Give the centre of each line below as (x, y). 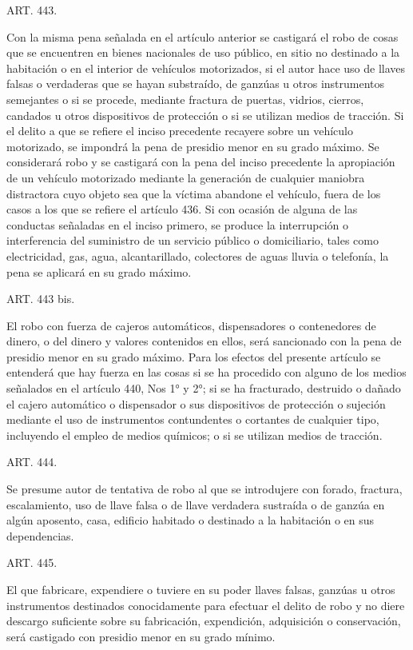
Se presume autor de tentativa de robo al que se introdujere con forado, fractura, (205, 489)
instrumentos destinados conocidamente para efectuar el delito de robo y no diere (206, 605)
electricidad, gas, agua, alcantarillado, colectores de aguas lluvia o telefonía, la (198, 255)
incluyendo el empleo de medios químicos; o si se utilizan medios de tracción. (195, 435)
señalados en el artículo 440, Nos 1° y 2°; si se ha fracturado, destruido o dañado (204, 388)
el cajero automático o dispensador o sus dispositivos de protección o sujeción (196, 403)
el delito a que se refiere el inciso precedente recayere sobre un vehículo (180, 131)
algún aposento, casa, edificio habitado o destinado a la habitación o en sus (191, 520)
